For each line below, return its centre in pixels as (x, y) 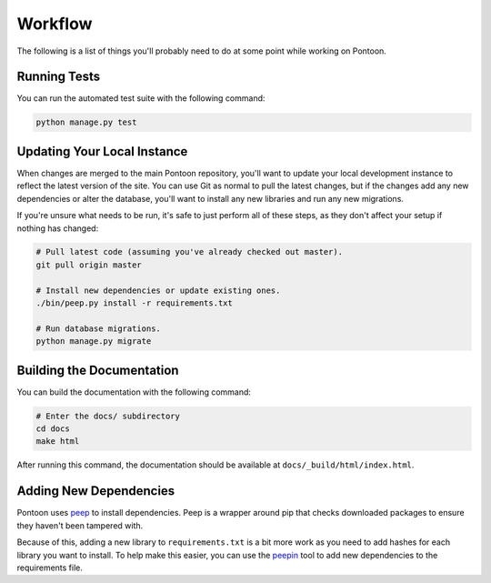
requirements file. (50, 568)
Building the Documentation (98, 370)
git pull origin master (89, 265)
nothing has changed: (58, 228)
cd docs (53, 429)
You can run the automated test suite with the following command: (141, 98)
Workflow (55, 24)
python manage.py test (86, 122)
